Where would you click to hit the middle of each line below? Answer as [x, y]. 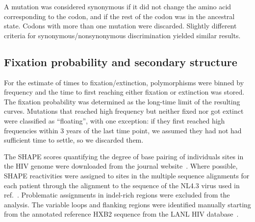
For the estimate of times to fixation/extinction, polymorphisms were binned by [124, 82]
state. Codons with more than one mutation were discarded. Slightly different [120, 26]
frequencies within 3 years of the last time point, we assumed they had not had [123, 130]
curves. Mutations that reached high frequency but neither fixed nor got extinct [124, 111]
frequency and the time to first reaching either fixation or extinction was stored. [124, 92]
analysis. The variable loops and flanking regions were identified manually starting [127, 204]
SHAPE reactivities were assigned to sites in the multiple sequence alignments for [127, 175]
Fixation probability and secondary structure [121, 62]
